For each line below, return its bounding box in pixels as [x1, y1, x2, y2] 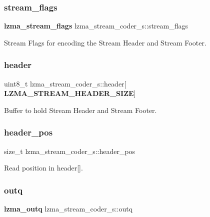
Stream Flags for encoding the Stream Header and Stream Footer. [4, 37, 206, 47]
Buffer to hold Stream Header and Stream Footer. [4, 104, 157, 115]
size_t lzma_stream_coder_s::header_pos [4, 145, 135, 156]
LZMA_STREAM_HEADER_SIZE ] [4, 88, 136, 98]
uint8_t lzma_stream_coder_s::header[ [4, 78, 126, 88]
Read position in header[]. [4, 162, 83, 173]
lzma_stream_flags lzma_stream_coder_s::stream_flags [4, 20, 188, 31]
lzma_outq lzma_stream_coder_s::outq [4, 203, 133, 214]
